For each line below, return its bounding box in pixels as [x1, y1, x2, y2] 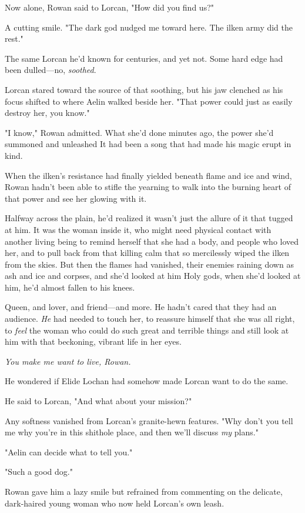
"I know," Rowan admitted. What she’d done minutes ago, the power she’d [5, 126, 274, 138]
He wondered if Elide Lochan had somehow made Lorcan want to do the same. [5, 375, 289, 387]
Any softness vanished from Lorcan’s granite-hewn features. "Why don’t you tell [5, 414, 293, 427]
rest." [5, 32, 24, 45]
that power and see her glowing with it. [5, 192, 147, 204]
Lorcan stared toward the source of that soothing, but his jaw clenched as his [5, 83, 283, 95]
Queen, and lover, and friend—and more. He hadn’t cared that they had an [5, 301, 277, 313]
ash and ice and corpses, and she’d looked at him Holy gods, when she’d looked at [5, 269, 301, 282]
